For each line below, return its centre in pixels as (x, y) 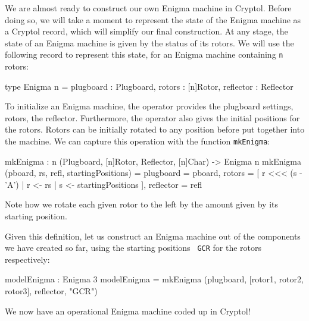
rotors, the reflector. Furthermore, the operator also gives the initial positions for (152, 117)
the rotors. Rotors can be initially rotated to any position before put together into (155, 129)
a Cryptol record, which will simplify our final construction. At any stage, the (146, 31)
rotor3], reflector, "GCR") (51, 291)
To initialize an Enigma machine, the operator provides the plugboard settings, (149, 106)
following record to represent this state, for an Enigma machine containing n (144, 54)
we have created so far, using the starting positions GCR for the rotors (133, 248)
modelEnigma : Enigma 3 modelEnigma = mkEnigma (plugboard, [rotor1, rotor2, (154, 279)
